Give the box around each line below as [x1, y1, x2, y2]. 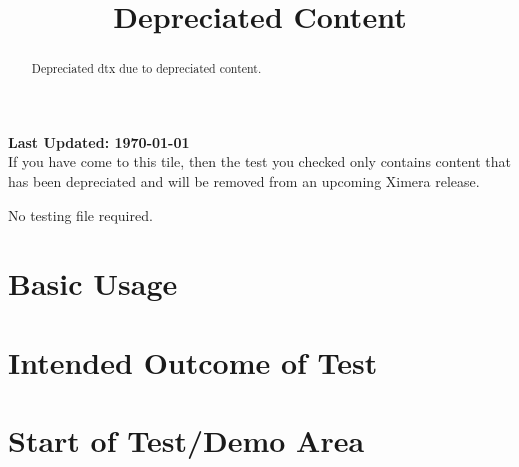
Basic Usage [8, 263, 178, 304]
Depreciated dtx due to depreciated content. [31, 60, 262, 77]
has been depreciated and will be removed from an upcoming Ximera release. [8, 171, 480, 192]
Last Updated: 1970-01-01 [8, 131, 190, 152]
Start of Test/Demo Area [8, 420, 365, 461]
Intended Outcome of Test [8, 341, 378, 382]
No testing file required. [8, 204, 153, 225]
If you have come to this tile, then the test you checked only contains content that [8, 151, 512, 172]
